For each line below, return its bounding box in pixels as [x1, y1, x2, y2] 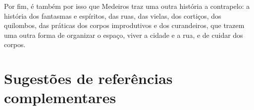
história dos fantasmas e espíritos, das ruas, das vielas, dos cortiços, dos [4, 10, 221, 21]
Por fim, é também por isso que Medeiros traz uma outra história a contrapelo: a [4, 1, 250, 11]
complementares [4, 87, 116, 108]
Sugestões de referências [4, 68, 173, 88]
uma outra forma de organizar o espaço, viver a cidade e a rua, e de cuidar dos [4, 29, 243, 40]
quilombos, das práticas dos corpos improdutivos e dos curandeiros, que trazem [4, 20, 245, 30]
